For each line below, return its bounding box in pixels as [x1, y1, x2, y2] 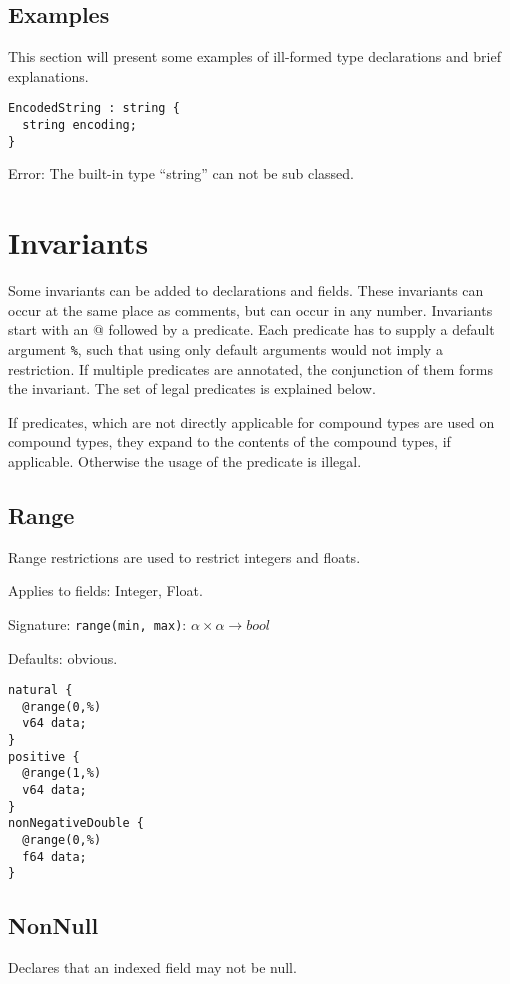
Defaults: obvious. [8, 647, 118, 668]
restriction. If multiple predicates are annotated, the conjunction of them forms [8, 358, 494, 379]
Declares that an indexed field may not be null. [8, 957, 297, 978]
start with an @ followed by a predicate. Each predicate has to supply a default [8, 319, 495, 340]
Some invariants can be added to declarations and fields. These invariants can [8, 280, 484, 301]
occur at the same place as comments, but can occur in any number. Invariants [8, 299, 493, 320]
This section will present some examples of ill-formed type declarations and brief [8, 46, 501, 67]
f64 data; [22, 849, 87, 864]
